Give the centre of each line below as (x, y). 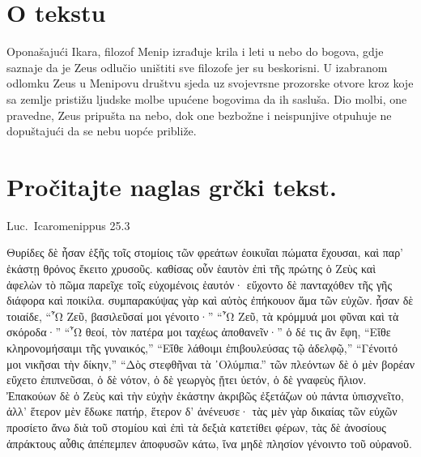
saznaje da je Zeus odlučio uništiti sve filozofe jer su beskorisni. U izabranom (197, 67)
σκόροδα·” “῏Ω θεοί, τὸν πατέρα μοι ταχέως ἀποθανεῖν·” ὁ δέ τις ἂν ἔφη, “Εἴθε (199, 332)
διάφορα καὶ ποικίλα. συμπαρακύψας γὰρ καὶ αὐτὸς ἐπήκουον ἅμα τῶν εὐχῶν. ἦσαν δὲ (210, 300)
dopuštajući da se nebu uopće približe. (102, 131)
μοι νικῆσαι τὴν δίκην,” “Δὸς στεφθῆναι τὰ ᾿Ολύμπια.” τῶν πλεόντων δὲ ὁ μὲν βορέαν (210, 363)
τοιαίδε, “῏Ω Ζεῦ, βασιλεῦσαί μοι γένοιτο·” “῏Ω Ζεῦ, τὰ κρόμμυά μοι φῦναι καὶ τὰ (203, 316)
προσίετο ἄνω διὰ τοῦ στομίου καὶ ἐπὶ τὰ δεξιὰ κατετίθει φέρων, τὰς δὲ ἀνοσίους (196, 427)
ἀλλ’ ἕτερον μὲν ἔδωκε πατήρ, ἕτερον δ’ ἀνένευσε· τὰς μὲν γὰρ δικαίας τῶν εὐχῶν (202, 411)
